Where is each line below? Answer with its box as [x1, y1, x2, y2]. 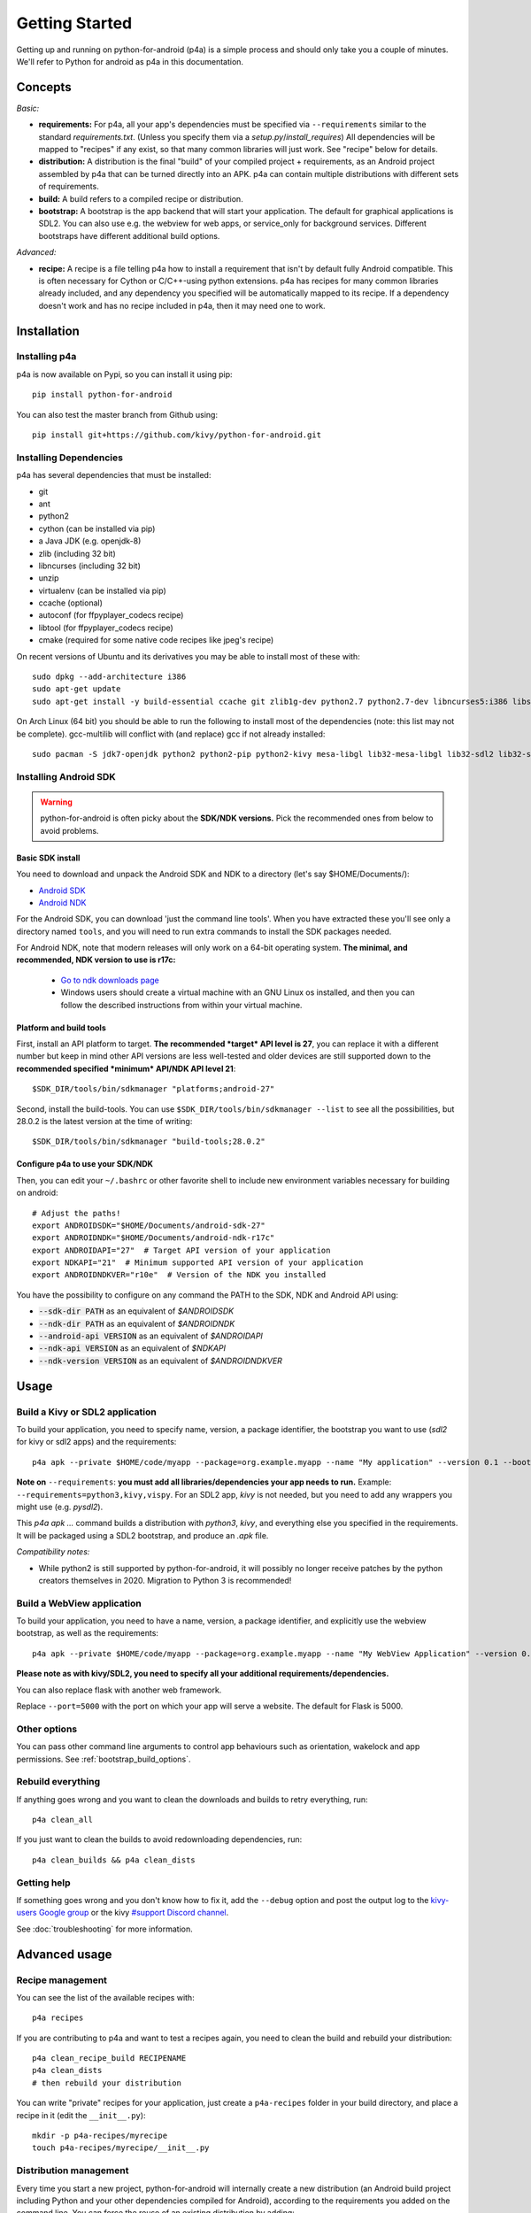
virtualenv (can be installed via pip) [38, 585, 167, 596]
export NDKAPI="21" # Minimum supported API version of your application [32, 1258, 364, 1268]
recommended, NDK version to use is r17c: [16, 954, 176, 965]
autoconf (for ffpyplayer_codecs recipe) [38, 610, 184, 621]
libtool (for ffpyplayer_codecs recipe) [38, 622, 174, 633]
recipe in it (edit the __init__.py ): [16, 2109, 146, 2120]
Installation [16, 323, 80, 338]
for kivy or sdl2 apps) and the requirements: [16, 1437, 177, 1447]
